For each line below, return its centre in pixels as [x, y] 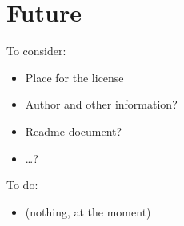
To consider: [36, 51]
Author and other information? [101, 104]
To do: [22, 185]
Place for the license [74, 77]
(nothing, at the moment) [88, 211]
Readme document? [74, 131]
